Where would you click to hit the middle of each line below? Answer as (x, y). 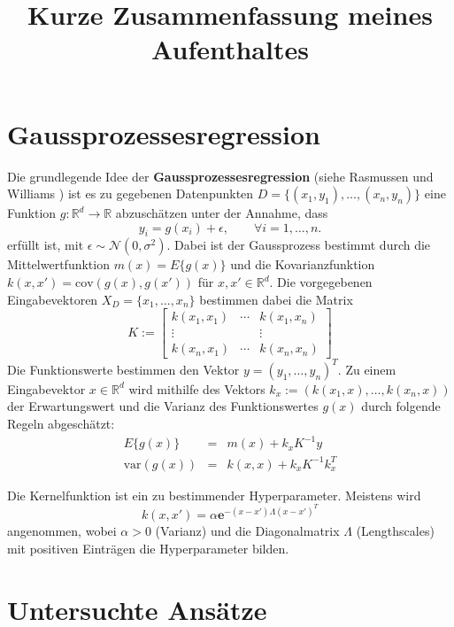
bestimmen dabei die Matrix (276, 299)
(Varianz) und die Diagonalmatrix (247, 531)
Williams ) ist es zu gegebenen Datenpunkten (131, 194)
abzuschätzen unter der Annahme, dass (222, 213)
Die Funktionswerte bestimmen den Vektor (123, 369)
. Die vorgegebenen (321, 282)
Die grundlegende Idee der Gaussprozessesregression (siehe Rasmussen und (220, 176)
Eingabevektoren (53, 299)
